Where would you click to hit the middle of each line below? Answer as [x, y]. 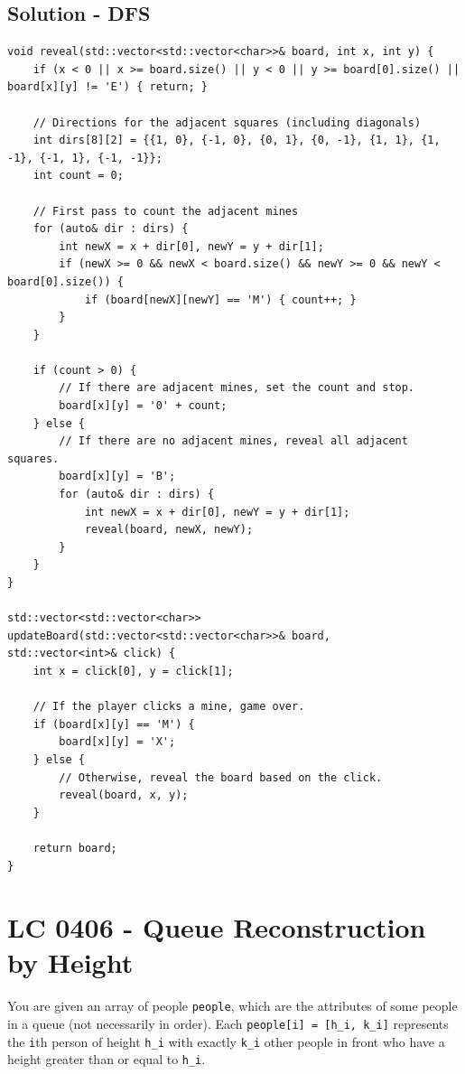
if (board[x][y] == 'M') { [114, 724]
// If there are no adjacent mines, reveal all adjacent [233, 441]
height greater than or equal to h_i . [107, 1059]
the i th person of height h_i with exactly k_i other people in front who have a [226, 1041]
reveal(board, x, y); [124, 795]
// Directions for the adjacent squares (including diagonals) [227, 122]
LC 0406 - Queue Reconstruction [217, 927]
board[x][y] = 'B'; [117, 476]
